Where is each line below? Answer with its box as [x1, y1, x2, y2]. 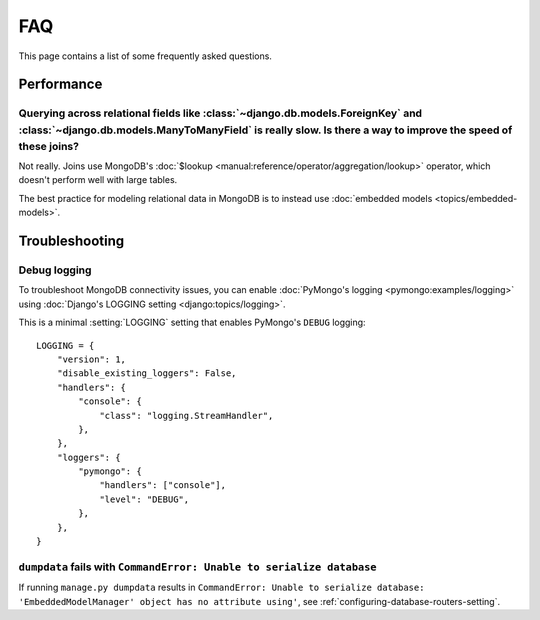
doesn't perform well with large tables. [18, 174, 178, 186]
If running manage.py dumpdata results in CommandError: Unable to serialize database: [18, 581, 425, 594]
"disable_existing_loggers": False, [56, 368, 237, 379]
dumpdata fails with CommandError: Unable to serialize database [18, 560, 377, 574]
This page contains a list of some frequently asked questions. [18, 50, 272, 62]
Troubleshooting [18, 233, 125, 250]
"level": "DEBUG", [99, 493, 190, 505]
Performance [18, 76, 103, 93]
